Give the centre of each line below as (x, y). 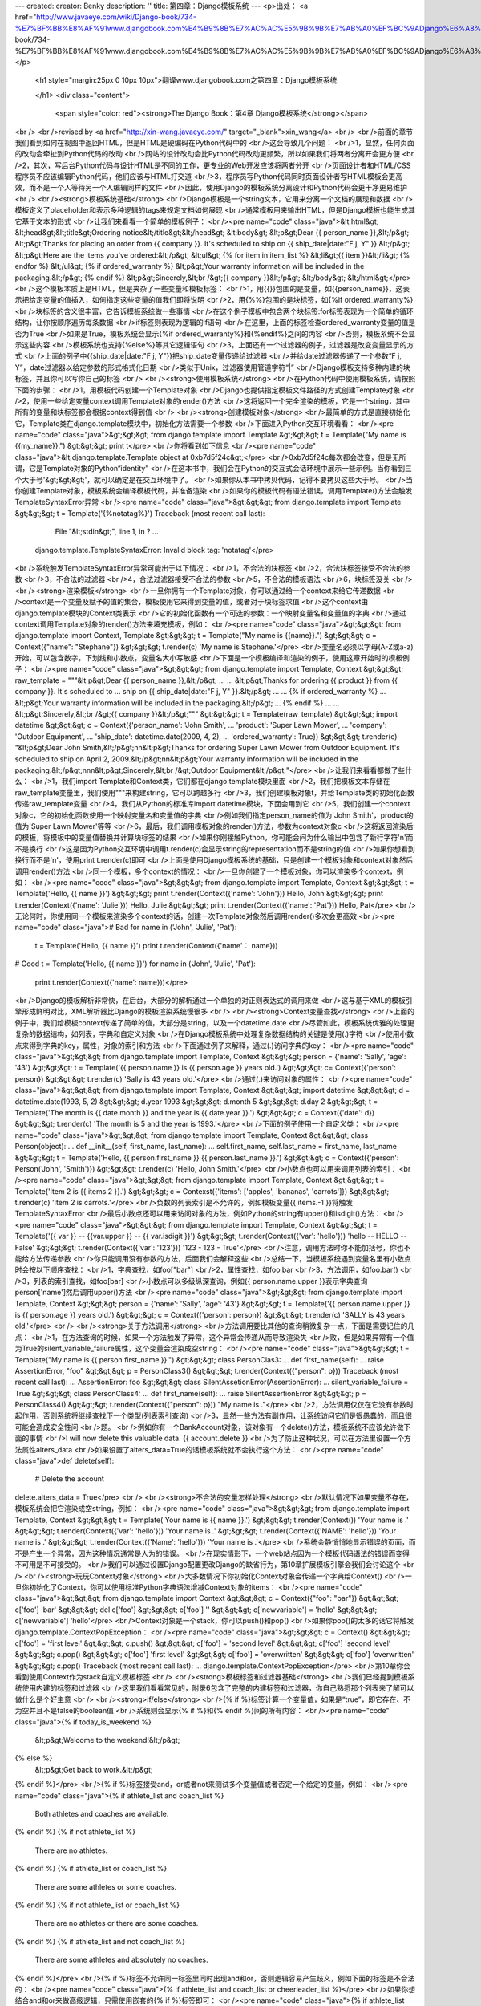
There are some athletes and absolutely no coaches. (121, 1960)
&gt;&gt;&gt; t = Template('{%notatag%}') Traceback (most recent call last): (140, 513)
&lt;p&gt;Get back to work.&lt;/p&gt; (94, 1769)
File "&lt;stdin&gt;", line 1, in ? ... (107, 532)
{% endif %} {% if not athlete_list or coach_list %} (97, 1905)
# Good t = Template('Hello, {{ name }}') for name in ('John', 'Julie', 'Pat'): (135, 964)
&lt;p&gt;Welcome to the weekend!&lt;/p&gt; (107, 1740)
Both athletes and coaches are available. (102, 1813)
